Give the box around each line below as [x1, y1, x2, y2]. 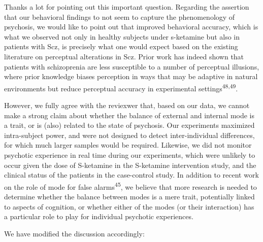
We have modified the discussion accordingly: [4, 228, 145, 238]
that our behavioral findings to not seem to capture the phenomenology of [4, 11, 235, 22]
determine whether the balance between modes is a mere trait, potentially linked [4, 191, 255, 201]
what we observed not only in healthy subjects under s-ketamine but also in [4, 31, 240, 42]
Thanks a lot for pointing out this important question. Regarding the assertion [4, 2, 249, 12]
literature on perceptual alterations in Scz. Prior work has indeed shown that [4, 51, 244, 61]
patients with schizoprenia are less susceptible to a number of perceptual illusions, [4, 61, 259, 72]
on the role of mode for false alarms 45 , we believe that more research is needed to [4, 180, 257, 192]
